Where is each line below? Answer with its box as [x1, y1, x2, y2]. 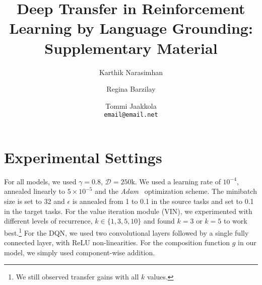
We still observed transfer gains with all [16, 271, 139, 282]
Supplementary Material [44, 37, 218, 58]
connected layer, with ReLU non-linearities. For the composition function [4, 237, 230, 248]
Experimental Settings [4, 147, 162, 167]
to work [223, 216, 247, 226]
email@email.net [104, 111, 158, 119]
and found [144, 216, 175, 226]
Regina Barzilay [106, 84, 156, 94]
